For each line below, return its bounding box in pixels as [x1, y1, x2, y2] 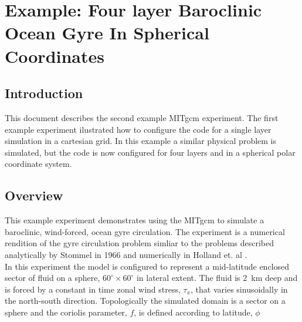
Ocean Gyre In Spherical [5, 21, 209, 45]
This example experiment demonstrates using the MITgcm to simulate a [5, 214, 264, 226]
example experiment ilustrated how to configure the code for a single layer [5, 123, 272, 135]
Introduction [5, 84, 83, 102]
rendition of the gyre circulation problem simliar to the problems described [5, 237, 274, 249]
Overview [5, 186, 63, 204]
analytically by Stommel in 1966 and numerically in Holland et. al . [5, 248, 247, 260]
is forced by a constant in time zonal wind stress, [5, 283, 181, 295]
